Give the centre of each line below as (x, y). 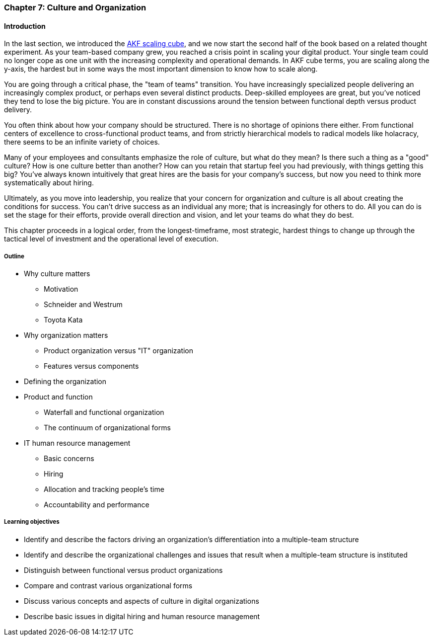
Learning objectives (32, 522)
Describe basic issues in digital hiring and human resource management (142, 616)
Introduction (25, 26)
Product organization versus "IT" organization (119, 351)
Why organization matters (66, 335)
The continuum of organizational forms (107, 428)
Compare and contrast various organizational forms (108, 585)
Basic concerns (69, 458)
